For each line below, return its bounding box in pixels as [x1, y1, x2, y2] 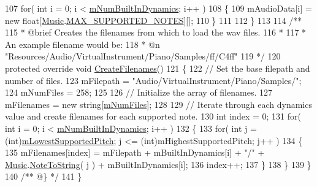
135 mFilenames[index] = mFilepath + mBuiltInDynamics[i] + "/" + [5, 146, 265, 159]
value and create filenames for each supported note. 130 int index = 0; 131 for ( [5, 110, 301, 123]
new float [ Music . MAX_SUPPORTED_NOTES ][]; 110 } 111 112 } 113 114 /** [5, 13, 302, 26]
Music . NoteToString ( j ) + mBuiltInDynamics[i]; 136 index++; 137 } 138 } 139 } [5, 158, 311, 170]
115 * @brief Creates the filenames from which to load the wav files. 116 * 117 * [5, 26, 307, 39]
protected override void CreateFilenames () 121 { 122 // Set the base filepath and [5, 61, 310, 74]
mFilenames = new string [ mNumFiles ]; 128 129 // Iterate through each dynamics [5, 97, 312, 110]
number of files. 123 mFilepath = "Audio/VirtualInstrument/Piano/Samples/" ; [5, 74, 302, 86]
